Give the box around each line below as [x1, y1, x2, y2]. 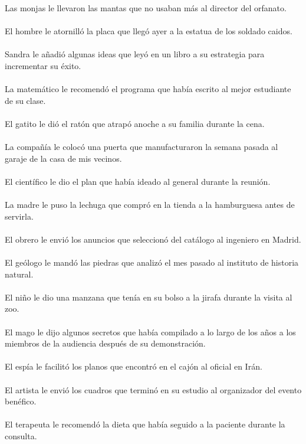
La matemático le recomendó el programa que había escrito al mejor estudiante [5, 83, 291, 95]
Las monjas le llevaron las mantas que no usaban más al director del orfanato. [5, 2, 287, 14]
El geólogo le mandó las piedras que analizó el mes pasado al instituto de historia [5, 256, 299, 269]
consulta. [5, 429, 37, 442]
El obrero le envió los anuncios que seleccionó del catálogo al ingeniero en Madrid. [5, 233, 301, 245]
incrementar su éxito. [5, 59, 81, 71]
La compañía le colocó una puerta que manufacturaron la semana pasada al [5, 141, 278, 153]
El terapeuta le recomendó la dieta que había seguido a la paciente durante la [5, 418, 285, 430]
